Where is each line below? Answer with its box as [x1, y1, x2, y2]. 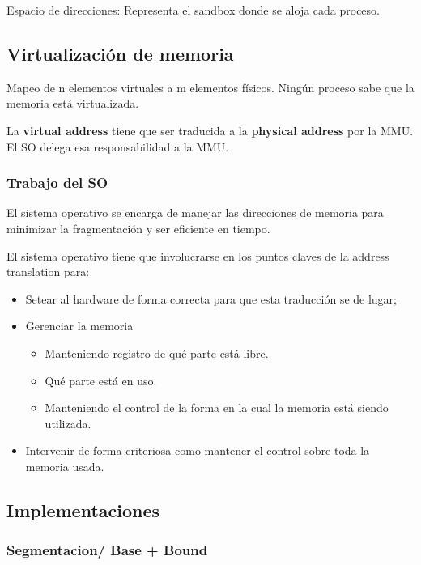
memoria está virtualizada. [6, 95, 139, 112]
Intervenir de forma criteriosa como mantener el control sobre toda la [25, 442, 370, 459]
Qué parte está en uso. [45, 372, 157, 389]
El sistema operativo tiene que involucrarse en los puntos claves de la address [6, 247, 389, 264]
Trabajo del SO [6, 172, 108, 193]
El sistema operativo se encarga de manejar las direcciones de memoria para [6, 204, 384, 221]
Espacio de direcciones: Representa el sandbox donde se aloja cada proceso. [6, 2, 380, 18]
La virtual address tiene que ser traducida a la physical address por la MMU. [6, 121, 414, 138]
